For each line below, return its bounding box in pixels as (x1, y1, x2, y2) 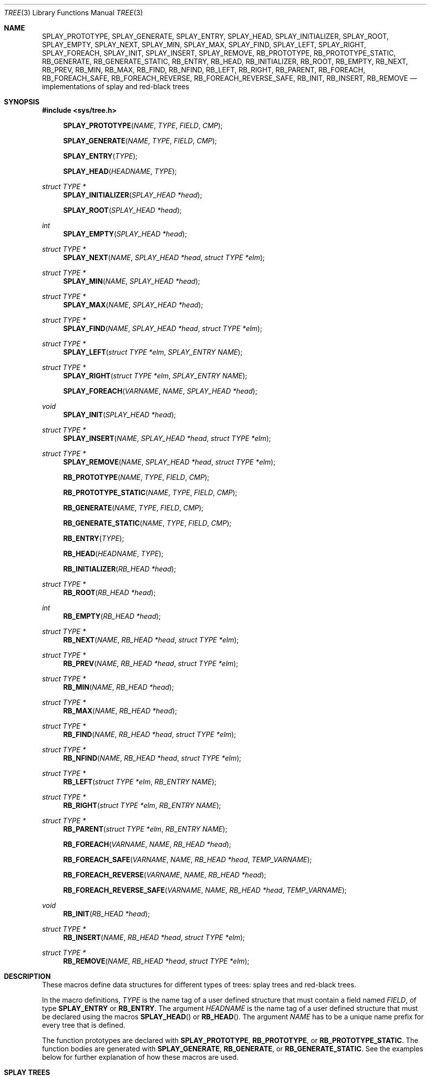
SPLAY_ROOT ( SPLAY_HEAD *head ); (63, 206, 182, 214)
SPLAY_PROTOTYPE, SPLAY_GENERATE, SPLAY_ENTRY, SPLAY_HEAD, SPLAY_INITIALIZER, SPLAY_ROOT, (42, 32, 389, 40)
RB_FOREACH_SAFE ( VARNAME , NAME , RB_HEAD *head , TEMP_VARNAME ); (63, 855, 312, 864)
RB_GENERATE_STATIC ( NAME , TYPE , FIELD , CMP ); (63, 519, 232, 527)
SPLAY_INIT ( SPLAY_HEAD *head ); (63, 410, 176, 419)
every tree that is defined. (42, 1021, 125, 1029)
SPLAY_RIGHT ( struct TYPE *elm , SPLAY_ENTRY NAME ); (63, 371, 247, 380)
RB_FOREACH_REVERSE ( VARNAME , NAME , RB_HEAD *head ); (63, 871, 266, 879)
